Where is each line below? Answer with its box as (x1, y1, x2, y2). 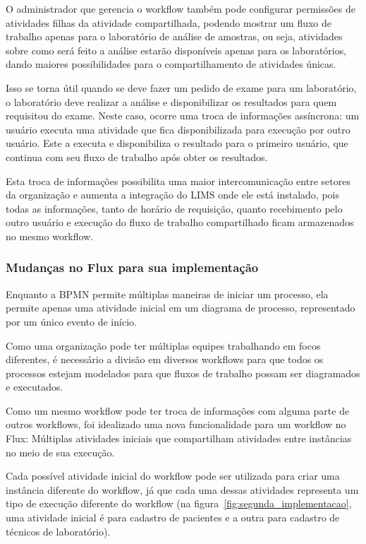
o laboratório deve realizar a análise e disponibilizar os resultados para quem (6, 94, 337, 109)
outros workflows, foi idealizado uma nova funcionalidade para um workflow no (6, 417, 346, 432)
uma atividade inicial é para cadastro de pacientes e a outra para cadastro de (6, 510, 340, 525)
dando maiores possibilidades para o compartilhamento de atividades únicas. (6, 57, 336, 71)
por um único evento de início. (6, 314, 137, 329)
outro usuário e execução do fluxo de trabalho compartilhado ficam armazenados (6, 215, 354, 230)
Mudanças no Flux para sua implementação (6, 259, 259, 276)
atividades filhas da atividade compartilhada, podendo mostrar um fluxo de (6, 15, 332, 30)
